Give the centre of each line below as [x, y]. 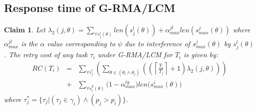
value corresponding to [81, 44]
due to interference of [157, 44]
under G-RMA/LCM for [135, 55]
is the [29, 44]
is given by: [201, 55]
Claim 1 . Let [25, 30]
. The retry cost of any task [46, 55]
